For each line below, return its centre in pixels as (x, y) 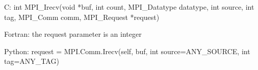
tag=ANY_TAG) (32, 61)
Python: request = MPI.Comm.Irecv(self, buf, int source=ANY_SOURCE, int (127, 51)
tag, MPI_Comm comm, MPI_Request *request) (82, 17)
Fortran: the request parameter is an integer (73, 34)
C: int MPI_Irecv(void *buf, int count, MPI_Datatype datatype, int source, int (129, 7)
